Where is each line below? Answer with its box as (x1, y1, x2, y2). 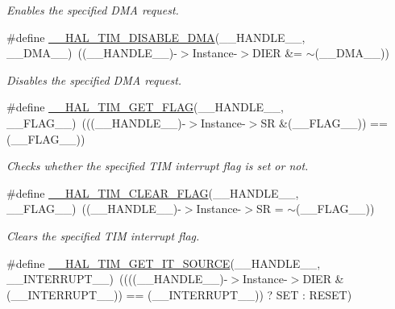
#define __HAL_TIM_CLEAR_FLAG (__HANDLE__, (6, 184, 299, 201)
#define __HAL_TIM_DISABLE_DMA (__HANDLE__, (6, 28, 306, 45)
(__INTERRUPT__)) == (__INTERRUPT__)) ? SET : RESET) (6, 286, 352, 303)
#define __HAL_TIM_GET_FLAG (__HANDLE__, (6, 98, 284, 115)
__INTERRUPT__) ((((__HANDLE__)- (6, 270, 228, 287)
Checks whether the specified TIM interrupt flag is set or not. (6, 157, 309, 174)
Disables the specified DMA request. (6, 71, 182, 88)
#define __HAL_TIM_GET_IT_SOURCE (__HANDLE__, (6, 254, 321, 271)
